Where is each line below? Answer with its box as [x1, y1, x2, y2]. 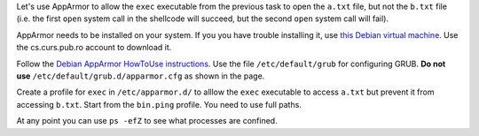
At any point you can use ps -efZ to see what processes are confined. [16, 116, 279, 126]
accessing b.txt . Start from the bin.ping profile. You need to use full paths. [16, 99, 302, 110]
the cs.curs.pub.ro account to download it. [16, 42, 172, 53]
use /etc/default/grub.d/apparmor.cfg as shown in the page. [16, 71, 265, 81]
